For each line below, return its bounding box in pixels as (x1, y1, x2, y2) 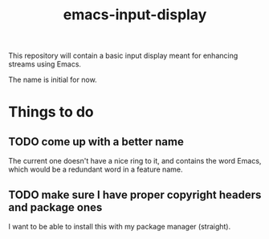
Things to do (8, 103, 94, 121)
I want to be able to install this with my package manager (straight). (8, 222, 231, 231)
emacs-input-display (63, 6, 207, 24)
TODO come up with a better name (8, 135, 185, 148)
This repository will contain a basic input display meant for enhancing (8, 51, 238, 61)
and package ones (8, 201, 103, 214)
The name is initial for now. (8, 75, 98, 85)
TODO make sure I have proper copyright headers (8, 188, 262, 201)
